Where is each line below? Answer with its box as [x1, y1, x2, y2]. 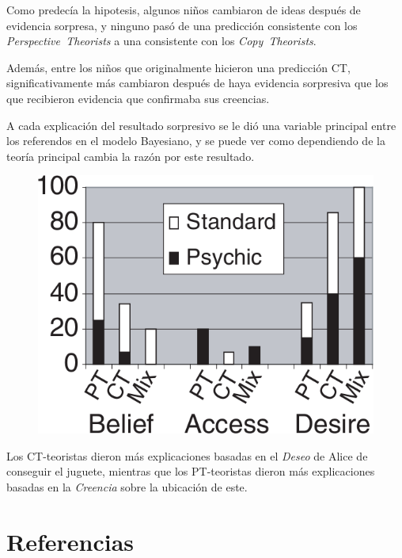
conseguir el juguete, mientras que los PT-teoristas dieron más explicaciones [6, 463, 375, 480]
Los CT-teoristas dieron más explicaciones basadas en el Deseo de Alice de [6, 447, 368, 464]
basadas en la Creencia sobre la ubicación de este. [6, 478, 248, 495]
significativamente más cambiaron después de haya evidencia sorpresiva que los [6, 75, 389, 91]
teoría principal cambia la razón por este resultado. [6, 147, 255, 164]
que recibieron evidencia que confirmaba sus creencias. [6, 90, 270, 106]
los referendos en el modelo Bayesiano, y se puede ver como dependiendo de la [6, 132, 385, 149]
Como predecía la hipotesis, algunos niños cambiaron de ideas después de [6, 2, 361, 17]
